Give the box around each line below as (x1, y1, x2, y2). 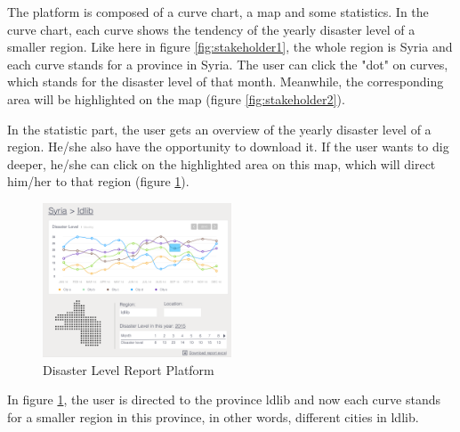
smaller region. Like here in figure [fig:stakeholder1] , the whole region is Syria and (7, 37, 453, 56)
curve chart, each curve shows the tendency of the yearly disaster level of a (7, 20, 416, 38)
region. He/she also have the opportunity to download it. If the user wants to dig (7, 137, 449, 156)
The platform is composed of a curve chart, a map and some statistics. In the (7, 3, 429, 20)
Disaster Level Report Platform (43, 360, 214, 379)
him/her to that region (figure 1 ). (7, 172, 190, 191)
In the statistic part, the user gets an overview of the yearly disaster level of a (7, 119, 432, 138)
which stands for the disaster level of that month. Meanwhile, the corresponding (7, 72, 444, 91)
